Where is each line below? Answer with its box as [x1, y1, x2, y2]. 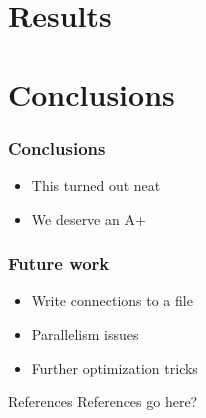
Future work [8, 251, 110, 276]
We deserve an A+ [31, 208, 146, 229]
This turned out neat [31, 174, 161, 195]
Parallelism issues [31, 323, 139, 344]
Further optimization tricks [31, 357, 198, 378]
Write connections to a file [31, 290, 193, 311]
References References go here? [8, 391, 198, 412]
